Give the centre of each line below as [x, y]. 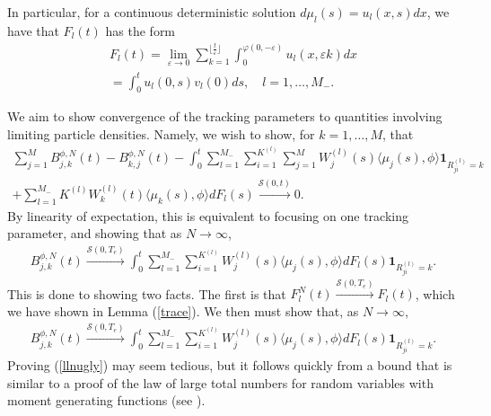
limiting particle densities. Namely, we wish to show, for [161, 133]
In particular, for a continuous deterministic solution [152, 12]
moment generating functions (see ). [106, 400]
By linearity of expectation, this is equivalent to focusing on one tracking [208, 215]
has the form [140, 30]
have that [33, 30]
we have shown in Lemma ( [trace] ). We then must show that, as [183, 310]
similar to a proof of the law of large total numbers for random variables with [220, 382]
